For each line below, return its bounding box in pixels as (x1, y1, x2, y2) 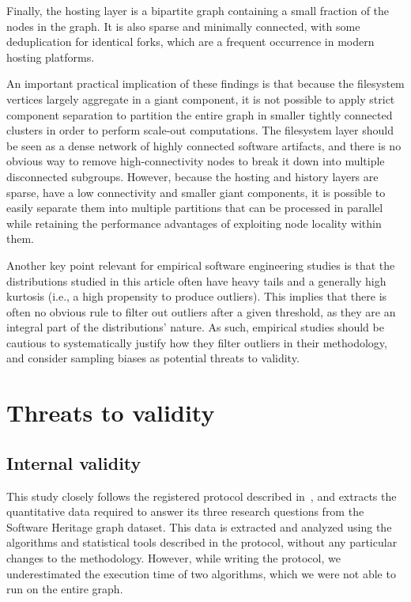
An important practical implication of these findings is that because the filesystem (6, 75, 405, 92)
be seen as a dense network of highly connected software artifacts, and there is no (6, 137, 402, 153)
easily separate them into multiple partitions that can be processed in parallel (6, 199, 383, 216)
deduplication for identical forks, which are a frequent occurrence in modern (6, 33, 375, 50)
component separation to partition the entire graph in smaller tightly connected (6, 106, 393, 123)
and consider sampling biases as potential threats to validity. (6, 350, 300, 366)
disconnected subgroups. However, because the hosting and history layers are (6, 168, 379, 184)
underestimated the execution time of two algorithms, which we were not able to (6, 565, 396, 581)
